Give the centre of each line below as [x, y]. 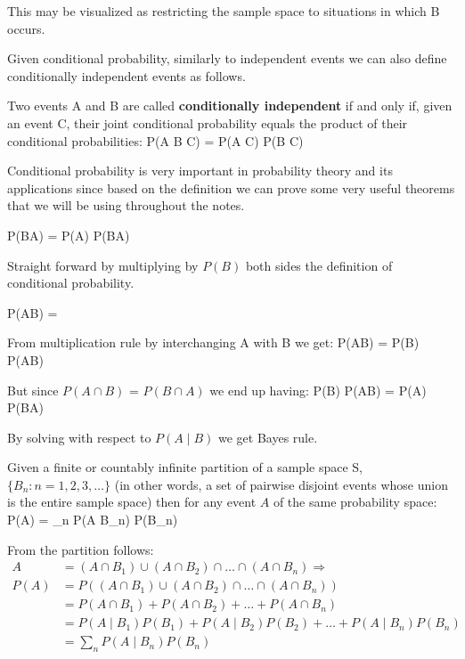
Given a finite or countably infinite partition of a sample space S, [185, 467]
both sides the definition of [319, 265]
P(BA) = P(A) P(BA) [69, 235]
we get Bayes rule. [268, 437]
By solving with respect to [79, 437]
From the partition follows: [81, 549]
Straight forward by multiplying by [103, 265]
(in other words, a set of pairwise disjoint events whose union [281, 484]
